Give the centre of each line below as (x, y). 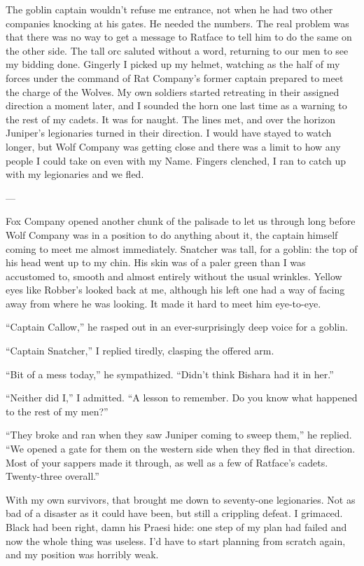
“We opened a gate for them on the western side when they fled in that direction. (181, 449)
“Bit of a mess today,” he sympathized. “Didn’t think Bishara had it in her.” (170, 374)
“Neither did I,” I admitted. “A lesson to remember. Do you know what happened (182, 398)
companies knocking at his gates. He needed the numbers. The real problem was (177, 23)
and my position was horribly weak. (82, 554)
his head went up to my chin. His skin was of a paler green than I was (156, 262)
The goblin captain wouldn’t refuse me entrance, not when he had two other (169, 9)
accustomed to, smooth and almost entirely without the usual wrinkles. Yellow (174, 276)
